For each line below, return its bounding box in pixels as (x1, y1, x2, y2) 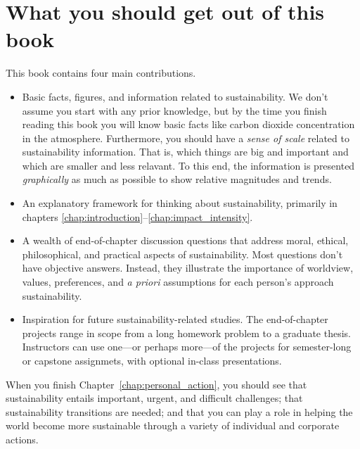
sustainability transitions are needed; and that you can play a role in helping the (6, 404, 353, 419)
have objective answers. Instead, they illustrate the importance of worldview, (22, 260, 354, 275)
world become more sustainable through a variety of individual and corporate (6, 418, 340, 433)
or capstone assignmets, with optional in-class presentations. (22, 353, 282, 367)
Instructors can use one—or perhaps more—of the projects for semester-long (22, 339, 352, 354)
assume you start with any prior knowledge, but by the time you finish (22, 103, 327, 118)
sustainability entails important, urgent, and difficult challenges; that (6, 391, 303, 405)
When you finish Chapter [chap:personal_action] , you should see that (6, 377, 307, 391)
